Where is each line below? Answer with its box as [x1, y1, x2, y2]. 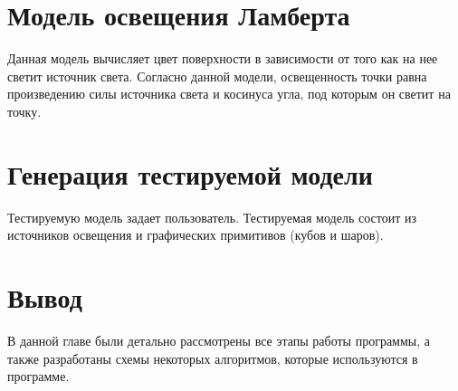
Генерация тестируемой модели [7, 155, 373, 192]
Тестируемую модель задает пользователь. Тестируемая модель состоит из [7, 207, 416, 226]
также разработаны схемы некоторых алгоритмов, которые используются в [7, 348, 418, 367]
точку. [7, 101, 42, 120]
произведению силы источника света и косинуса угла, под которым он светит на [7, 84, 451, 103]
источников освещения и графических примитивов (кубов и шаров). [7, 225, 384, 244]
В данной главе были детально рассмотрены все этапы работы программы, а [7, 330, 431, 349]
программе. [7, 367, 70, 386]
